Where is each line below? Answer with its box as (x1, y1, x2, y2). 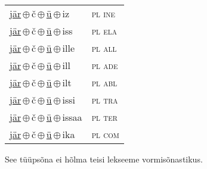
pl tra (91, 93, 118, 107)
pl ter (91, 110, 118, 124)
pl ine (91, 7, 116, 20)
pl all (91, 41, 117, 55)
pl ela (91, 24, 117, 37)
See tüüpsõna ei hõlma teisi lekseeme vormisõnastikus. (5, 153, 203, 165)
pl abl (91, 76, 118, 89)
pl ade (91, 58, 118, 72)
